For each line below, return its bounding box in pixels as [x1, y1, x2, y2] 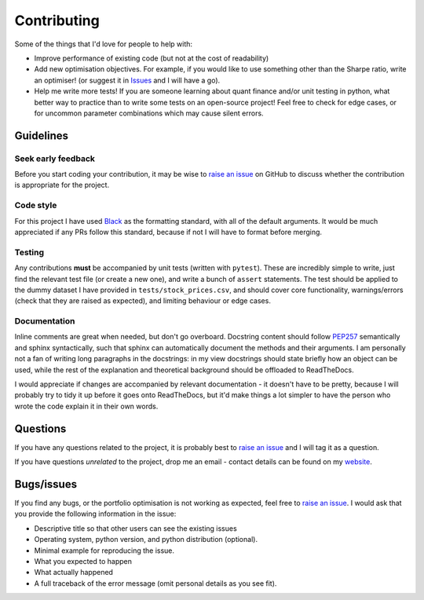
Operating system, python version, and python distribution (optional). [34, 535, 258, 544]
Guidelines [14, 129, 68, 142]
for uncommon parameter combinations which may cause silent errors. [34, 108, 264, 118]
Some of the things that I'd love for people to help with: [14, 39, 192, 49]
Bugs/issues [14, 477, 78, 491]
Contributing [14, 12, 100, 29]
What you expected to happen [34, 556, 133, 565]
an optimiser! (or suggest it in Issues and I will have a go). [34, 75, 221, 85]
